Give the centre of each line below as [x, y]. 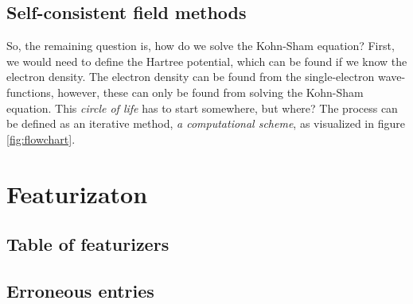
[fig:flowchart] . [41, 139]
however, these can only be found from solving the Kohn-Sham [210, 92]
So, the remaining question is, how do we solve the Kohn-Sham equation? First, [201, 46]
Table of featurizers [88, 244]
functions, [30, 92]
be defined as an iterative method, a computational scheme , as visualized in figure [206, 123]
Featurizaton [77, 193]
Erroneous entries [80, 290]
